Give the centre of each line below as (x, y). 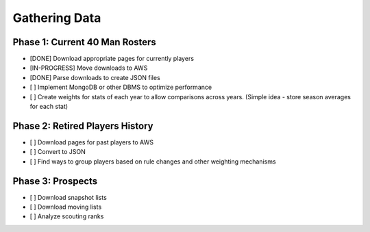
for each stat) (49, 107)
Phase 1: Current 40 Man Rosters (85, 42)
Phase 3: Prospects (55, 181)
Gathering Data (57, 18)
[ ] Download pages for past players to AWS (92, 142)
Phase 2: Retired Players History (83, 126)
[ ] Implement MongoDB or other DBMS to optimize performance (121, 87)
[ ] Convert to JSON (58, 152)
